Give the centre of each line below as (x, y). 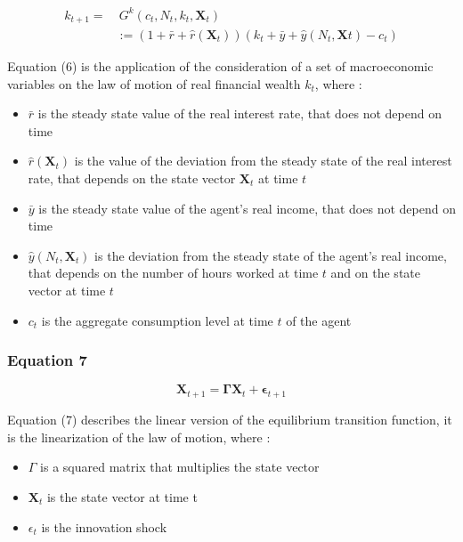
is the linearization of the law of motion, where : (139, 437)
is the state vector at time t (122, 496)
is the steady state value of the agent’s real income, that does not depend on (247, 208)
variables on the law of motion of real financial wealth (154, 83)
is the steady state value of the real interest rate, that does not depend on (240, 113)
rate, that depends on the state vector (132, 178)
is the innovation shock (104, 526)
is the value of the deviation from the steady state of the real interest (263, 161)
